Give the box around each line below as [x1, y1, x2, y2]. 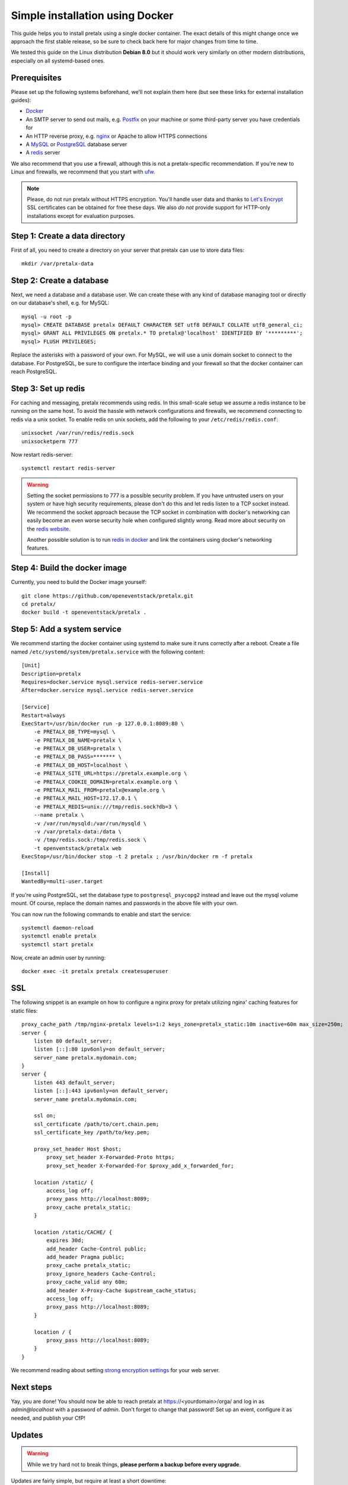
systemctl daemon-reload [21, 924, 94, 931]
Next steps [11, 1382, 52, 1392]
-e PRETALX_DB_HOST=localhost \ [33, 762, 128, 769]
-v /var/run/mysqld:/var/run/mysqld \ [33, 820, 147, 827]
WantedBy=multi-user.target [21, 878, 103, 885]
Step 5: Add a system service [11, 624, 122, 634]
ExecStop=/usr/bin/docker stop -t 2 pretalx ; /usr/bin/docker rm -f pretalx [21, 853, 253, 860]
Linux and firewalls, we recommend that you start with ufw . [11, 168, 155, 175]
